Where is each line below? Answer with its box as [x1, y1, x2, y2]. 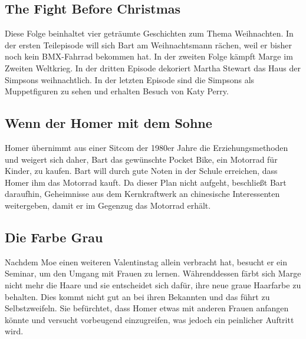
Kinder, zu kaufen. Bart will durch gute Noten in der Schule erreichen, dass [5, 164, 278, 177]
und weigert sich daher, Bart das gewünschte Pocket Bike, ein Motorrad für [5, 153, 278, 165]
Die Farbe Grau [5, 228, 103, 246]
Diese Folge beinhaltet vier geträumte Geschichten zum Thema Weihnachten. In [5, 27, 294, 40]
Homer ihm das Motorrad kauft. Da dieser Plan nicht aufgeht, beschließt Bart [5, 176, 287, 188]
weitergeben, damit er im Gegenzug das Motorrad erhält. [5, 199, 211, 211]
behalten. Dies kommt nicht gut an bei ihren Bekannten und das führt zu [5, 290, 270, 302]
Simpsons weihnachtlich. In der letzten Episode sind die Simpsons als [5, 73, 255, 85]
